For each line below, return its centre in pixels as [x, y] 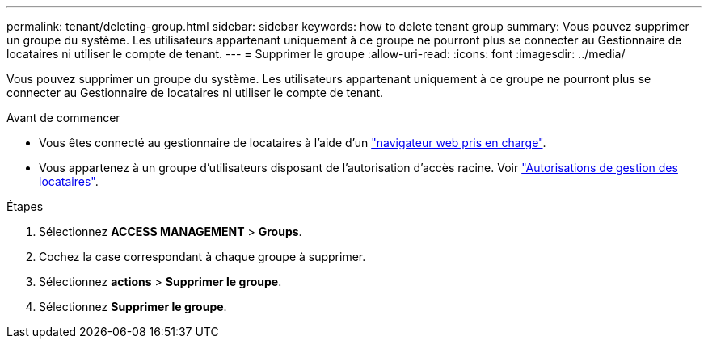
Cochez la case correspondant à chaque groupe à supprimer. [202, 257]
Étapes [25, 206]
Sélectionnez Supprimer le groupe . [133, 307]
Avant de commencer [63, 118]
